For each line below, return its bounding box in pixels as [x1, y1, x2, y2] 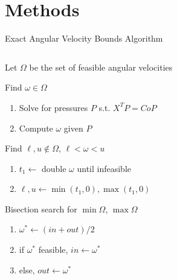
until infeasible [77, 162, 132, 174]
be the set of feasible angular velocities [29, 60, 173, 73]
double [41, 162, 66, 174]
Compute [19, 121, 53, 134]
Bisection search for [5, 202, 77, 215]
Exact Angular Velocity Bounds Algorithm [5, 32, 163, 45]
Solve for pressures [19, 101, 88, 113]
